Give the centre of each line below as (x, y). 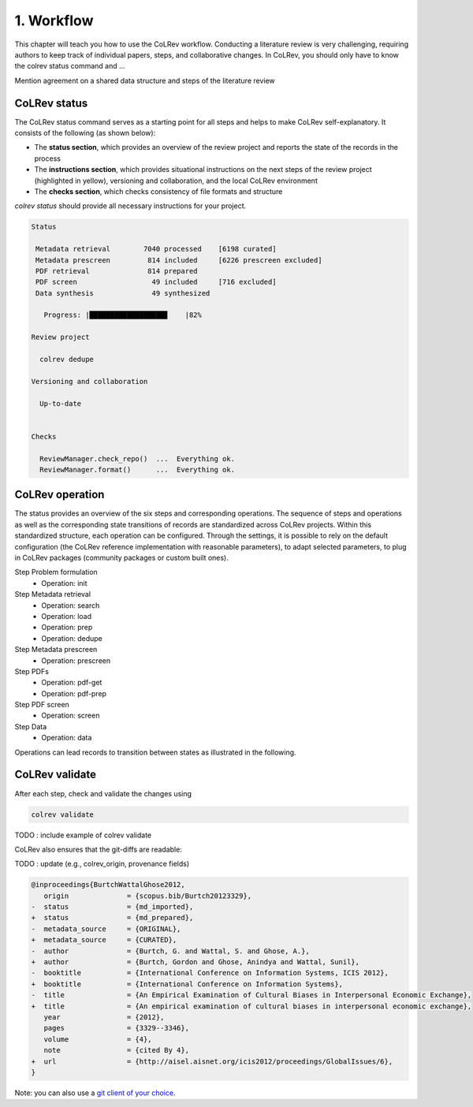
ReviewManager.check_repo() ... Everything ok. (138, 458)
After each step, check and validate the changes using (103, 793)
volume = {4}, (98, 1039)
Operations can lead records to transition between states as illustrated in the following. (155, 752)
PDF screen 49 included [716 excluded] (156, 282)
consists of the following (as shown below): (85, 133)
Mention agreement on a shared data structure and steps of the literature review (145, 80)
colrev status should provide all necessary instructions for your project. (130, 206)
